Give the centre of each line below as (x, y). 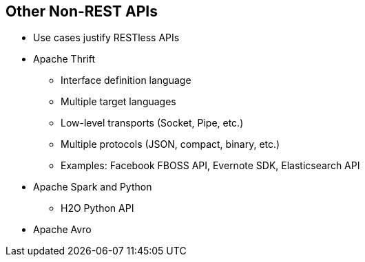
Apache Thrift (64, 59)
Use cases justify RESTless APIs (106, 38)
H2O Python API (97, 208)
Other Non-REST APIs (82, 11)
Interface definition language (126, 80)
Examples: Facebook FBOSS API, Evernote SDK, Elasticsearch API (210, 166)
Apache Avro (62, 230)
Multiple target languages (118, 102)
